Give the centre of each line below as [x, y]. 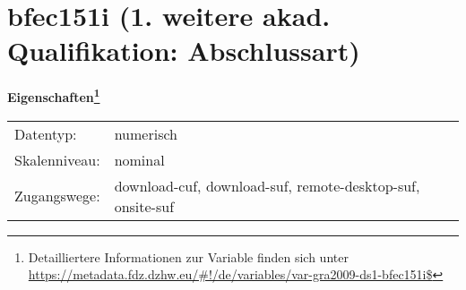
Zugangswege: [57, 196]
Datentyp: [46, 133]
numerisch [146, 133]
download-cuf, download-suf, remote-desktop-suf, [267, 185]
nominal [139, 159]
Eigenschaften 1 [54, 95]
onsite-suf [144, 206]
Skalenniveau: [57, 159]
